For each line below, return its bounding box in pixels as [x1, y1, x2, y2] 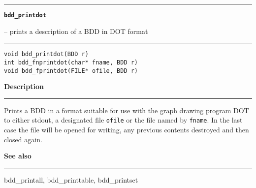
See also [4, 151, 32, 161]
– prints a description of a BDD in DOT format [4, 26, 148, 36]
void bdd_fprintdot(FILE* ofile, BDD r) [4, 67, 138, 74]
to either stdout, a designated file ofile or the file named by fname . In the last [4, 115, 243, 125]
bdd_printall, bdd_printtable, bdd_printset [4, 174, 138, 185]
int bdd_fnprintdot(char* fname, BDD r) [4, 59, 138, 66]
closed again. [4, 134, 42, 144]
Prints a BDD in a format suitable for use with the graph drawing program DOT [4, 105, 249, 115]
